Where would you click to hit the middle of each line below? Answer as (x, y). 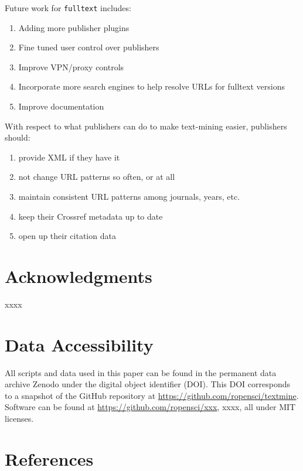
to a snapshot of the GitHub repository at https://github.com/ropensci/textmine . (152, 395)
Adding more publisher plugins (74, 27)
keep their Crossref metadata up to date (91, 216)
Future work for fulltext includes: (68, 8)
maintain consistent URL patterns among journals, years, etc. (129, 196)
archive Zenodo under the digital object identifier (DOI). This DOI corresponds (147, 384)
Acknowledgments (79, 276)
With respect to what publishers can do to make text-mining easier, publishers (146, 126)
